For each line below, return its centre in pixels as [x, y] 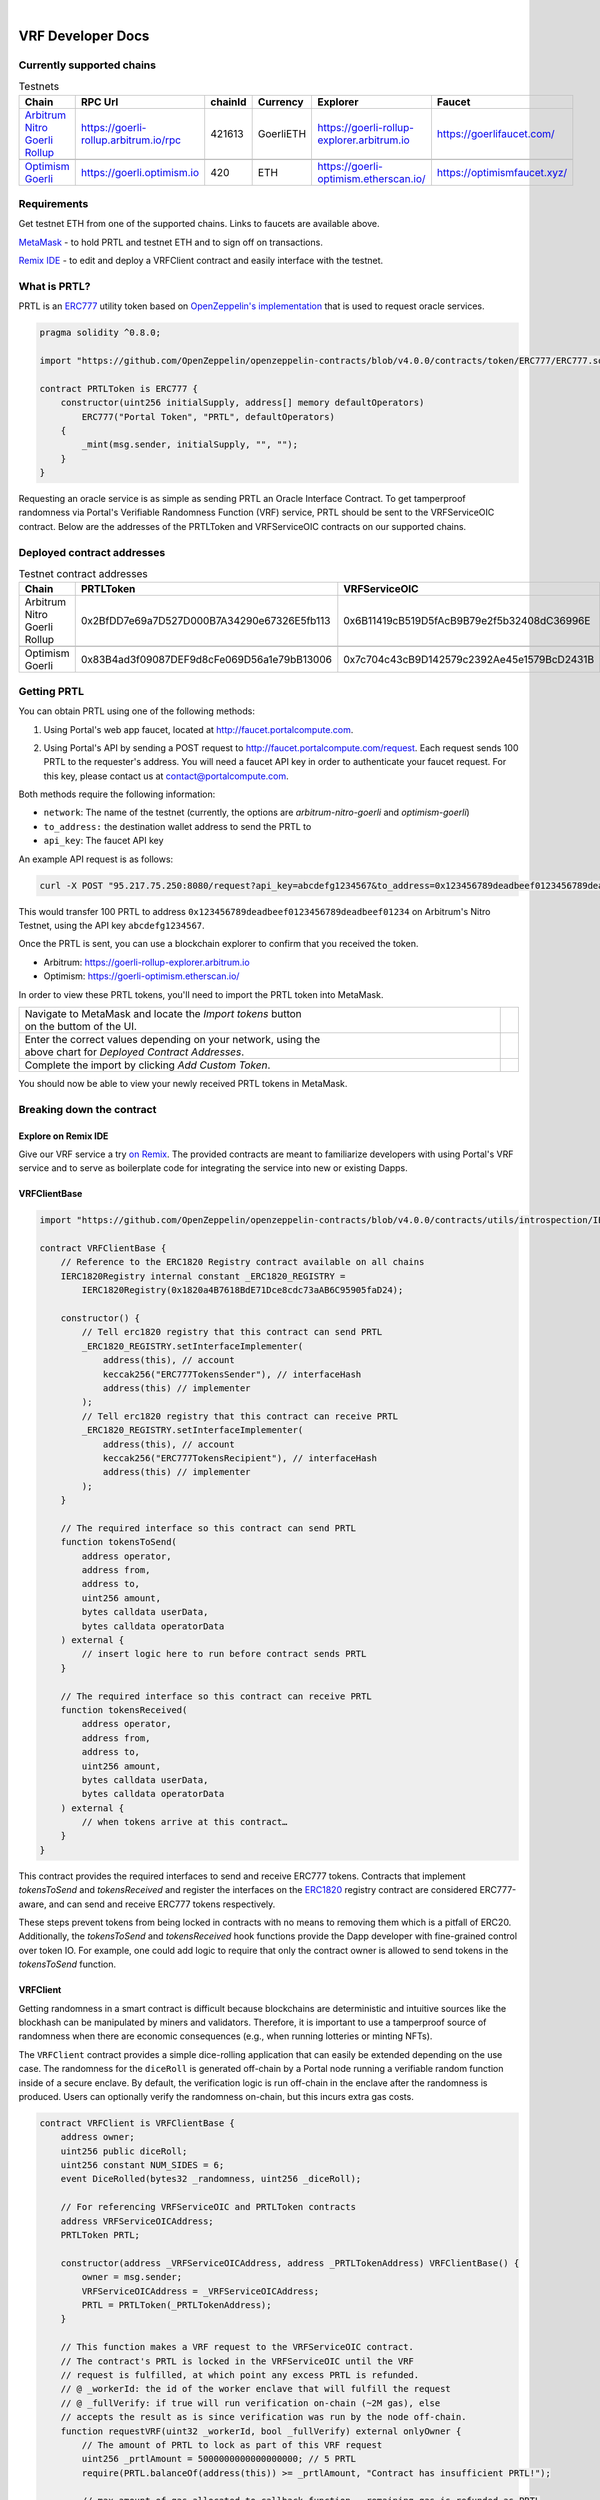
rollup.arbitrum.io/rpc [131, 140]
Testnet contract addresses [83, 574]
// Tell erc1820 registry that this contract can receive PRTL [240, 1416]
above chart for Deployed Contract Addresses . [134, 1052]
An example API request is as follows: [96, 859]
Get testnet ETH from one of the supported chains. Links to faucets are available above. [199, 224]
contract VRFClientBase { [103, 1248]
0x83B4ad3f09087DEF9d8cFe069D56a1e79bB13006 [206, 660]
